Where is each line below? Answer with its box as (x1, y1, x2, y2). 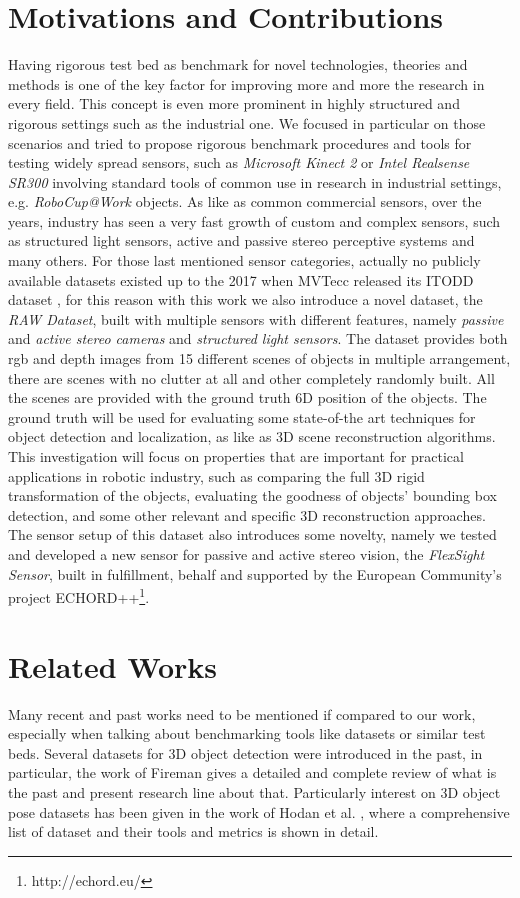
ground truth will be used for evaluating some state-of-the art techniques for (8, 406, 476, 427)
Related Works (8, 645, 218, 686)
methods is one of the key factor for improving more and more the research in (8, 73, 485, 94)
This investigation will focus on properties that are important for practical (8, 446, 464, 466)
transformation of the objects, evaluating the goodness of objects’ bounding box (8, 485, 497, 506)
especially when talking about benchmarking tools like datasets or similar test (8, 723, 486, 744)
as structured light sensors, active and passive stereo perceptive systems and (8, 230, 475, 251)
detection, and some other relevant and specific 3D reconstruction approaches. (8, 504, 486, 525)
